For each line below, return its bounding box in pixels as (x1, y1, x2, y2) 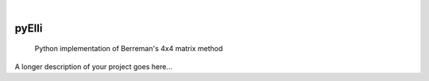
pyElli (14, 21, 43, 35)
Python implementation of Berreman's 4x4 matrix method (34, 44, 223, 53)
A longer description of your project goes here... (14, 61, 172, 71)
